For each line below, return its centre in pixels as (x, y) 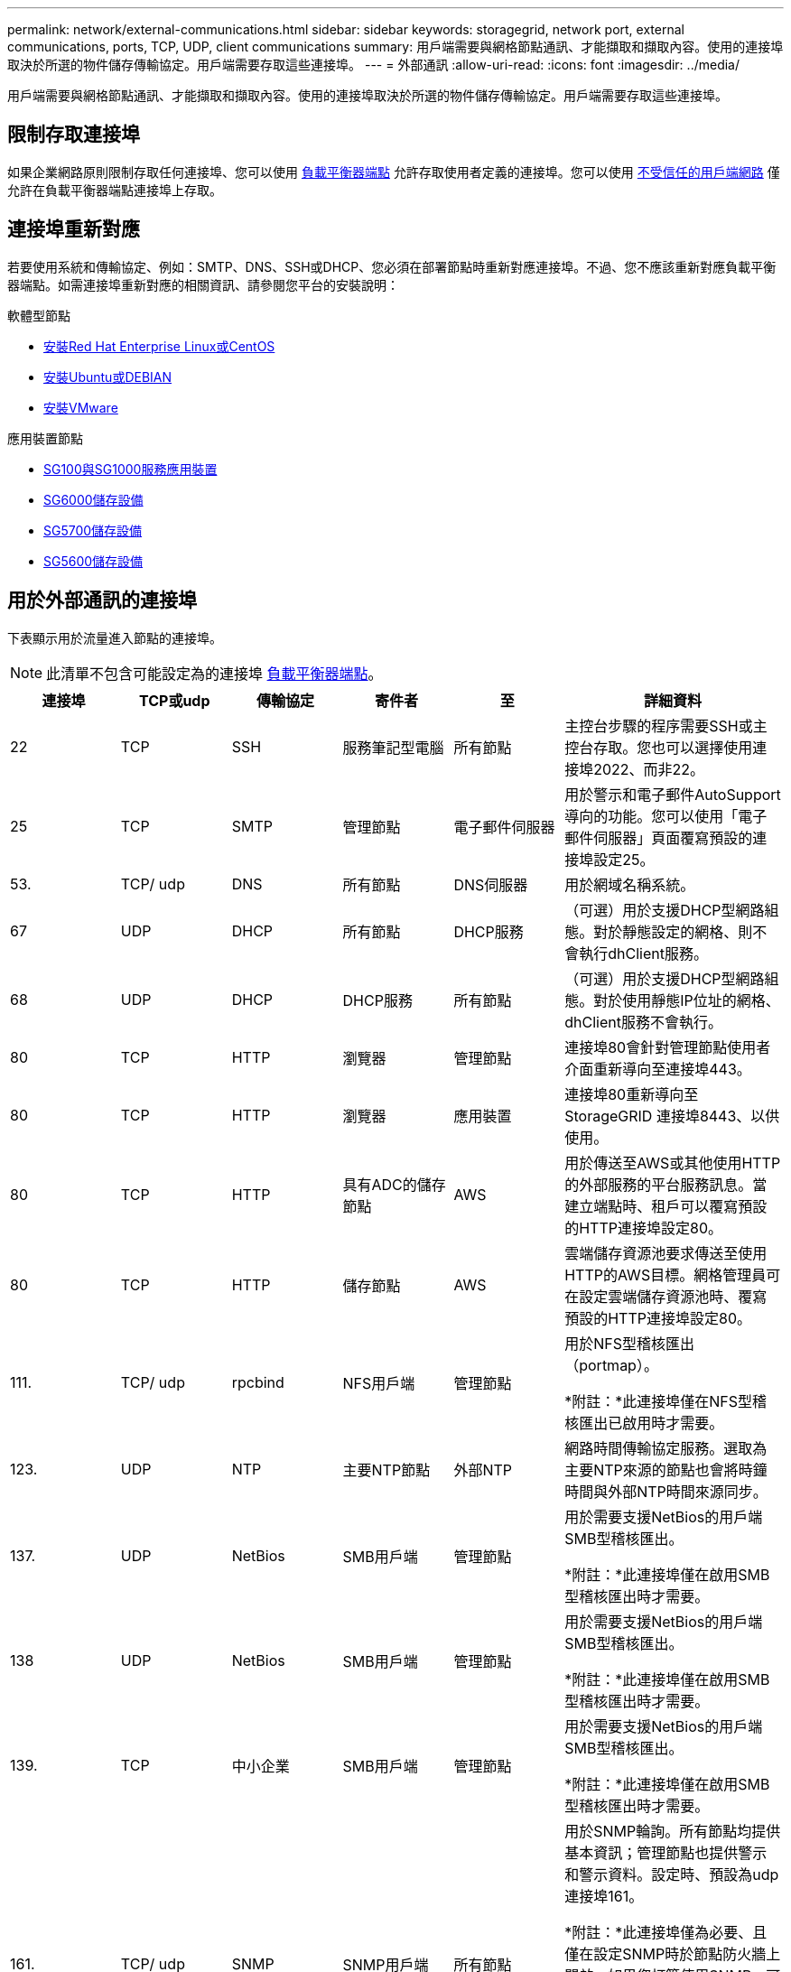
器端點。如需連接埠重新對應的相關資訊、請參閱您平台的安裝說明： (203, 284)
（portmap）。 (611, 1365)
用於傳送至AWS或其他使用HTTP (673, 1163)
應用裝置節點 (45, 438)
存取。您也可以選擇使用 (673, 747)
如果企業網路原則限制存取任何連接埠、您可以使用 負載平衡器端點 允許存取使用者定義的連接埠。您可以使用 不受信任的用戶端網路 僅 (394, 172)
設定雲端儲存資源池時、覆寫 (673, 1296)
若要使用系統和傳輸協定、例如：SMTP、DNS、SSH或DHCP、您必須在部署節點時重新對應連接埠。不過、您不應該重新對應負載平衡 (392, 266)
